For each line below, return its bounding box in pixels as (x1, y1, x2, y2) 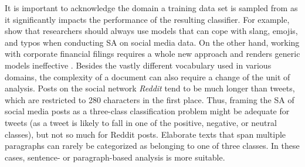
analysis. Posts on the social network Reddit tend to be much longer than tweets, (5, 82, 295, 94)
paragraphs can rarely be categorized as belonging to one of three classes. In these (5, 139, 300, 152)
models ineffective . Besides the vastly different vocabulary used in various (5, 59, 272, 71)
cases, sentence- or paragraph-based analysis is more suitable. (5, 151, 225, 163)
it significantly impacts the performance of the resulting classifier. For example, (5, 13, 290, 25)
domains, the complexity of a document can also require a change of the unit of (5, 70, 290, 83)
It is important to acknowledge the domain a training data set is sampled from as (5, 2, 298, 13)
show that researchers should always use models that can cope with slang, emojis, (5, 25, 298, 37)
